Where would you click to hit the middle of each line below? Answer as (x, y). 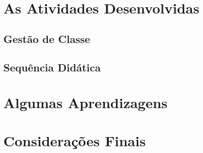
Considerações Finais (75, 140)
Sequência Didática (52, 67)
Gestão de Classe (47, 38)
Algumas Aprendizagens (86, 103)
